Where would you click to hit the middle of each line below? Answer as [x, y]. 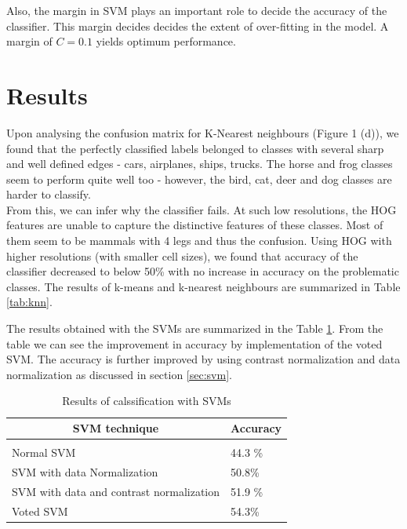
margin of [29, 41]
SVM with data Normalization [85, 471]
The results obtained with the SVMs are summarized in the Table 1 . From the [195, 328]
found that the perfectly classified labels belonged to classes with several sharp [195, 148]
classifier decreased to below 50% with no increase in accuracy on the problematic [203, 271]
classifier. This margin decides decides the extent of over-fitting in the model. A [198, 26]
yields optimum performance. [166, 41]
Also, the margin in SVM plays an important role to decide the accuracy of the [197, 10]
